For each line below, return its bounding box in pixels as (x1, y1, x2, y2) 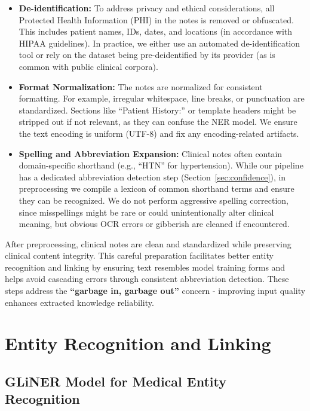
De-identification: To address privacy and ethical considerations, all (19, 2, 275, 14)
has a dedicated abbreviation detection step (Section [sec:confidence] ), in (19, 170, 286, 183)
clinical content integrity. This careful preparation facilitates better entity (5, 249, 274, 262)
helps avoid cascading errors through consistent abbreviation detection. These (5, 272, 289, 285)
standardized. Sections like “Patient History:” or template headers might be (19, 103, 296, 116)
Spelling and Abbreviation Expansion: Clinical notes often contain (19, 147, 283, 160)
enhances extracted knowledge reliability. (5, 296, 154, 308)
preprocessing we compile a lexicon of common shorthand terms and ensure (19, 182, 294, 195)
